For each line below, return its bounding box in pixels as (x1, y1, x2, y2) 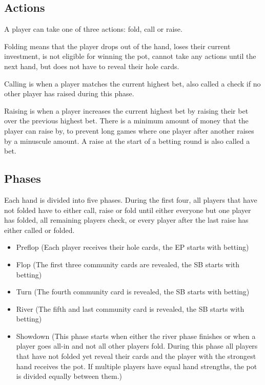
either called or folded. (4, 224, 75, 235)
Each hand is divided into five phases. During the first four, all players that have (4, 194, 257, 205)
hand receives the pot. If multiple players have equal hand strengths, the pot (16, 360, 257, 371)
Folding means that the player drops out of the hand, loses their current (4, 40, 231, 51)
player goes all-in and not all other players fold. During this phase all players (16, 340, 258, 351)
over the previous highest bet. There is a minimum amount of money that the (4, 115, 249, 126)
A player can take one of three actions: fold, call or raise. (4, 24, 182, 34)
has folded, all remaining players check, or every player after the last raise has (4, 215, 249, 225)
